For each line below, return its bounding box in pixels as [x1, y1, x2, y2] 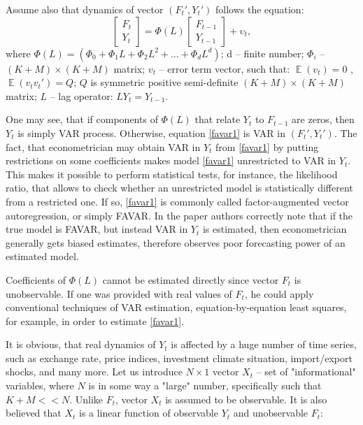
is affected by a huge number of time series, [171, 337, 357, 352]
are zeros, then [292, 112, 355, 127]
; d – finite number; [220, 45, 304, 60]
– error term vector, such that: [159, 61, 290, 75]
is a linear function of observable [78, 405, 218, 420]
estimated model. [6, 249, 79, 264]
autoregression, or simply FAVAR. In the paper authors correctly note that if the [6, 208, 353, 222]
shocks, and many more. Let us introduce [6, 364, 183, 379]
